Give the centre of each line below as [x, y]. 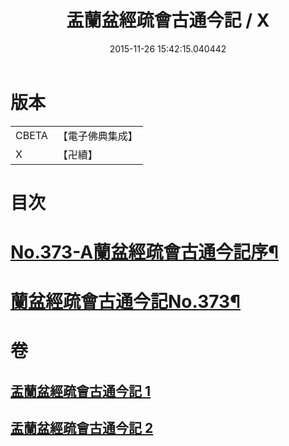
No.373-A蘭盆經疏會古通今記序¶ [145, 252]
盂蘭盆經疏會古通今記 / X [168, 20]
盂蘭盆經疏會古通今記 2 [82, 428]
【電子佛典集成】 [97, 136]
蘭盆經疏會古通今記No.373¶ [125, 302]
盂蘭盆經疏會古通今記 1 [81, 391]
